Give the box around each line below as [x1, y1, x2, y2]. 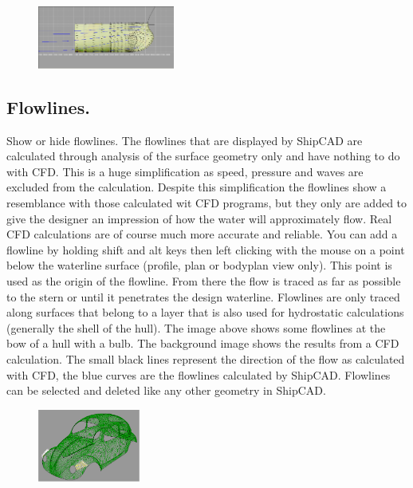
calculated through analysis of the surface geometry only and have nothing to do [6, 148, 400, 164]
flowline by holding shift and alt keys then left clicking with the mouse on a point [6, 241, 405, 258]
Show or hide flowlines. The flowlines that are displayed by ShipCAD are [6, 132, 363, 148]
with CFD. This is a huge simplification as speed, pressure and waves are [6, 163, 364, 179]
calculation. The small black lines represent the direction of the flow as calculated [6, 350, 405, 367]
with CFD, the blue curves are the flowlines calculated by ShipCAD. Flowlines [6, 366, 391, 383]
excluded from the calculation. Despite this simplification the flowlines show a [6, 179, 387, 195]
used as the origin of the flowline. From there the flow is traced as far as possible [6, 272, 401, 289]
